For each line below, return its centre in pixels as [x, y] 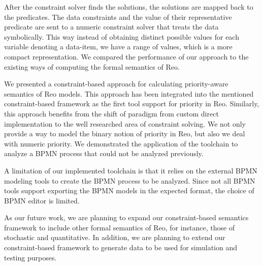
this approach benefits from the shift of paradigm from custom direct [111, 113]
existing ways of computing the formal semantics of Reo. [92, 66]
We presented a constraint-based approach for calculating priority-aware [116, 84]
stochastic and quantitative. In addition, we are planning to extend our [115, 237]
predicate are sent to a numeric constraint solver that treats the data [111, 27]
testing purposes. [30, 257]
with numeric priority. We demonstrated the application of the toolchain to [121, 143]
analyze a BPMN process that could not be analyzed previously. [104, 153]
